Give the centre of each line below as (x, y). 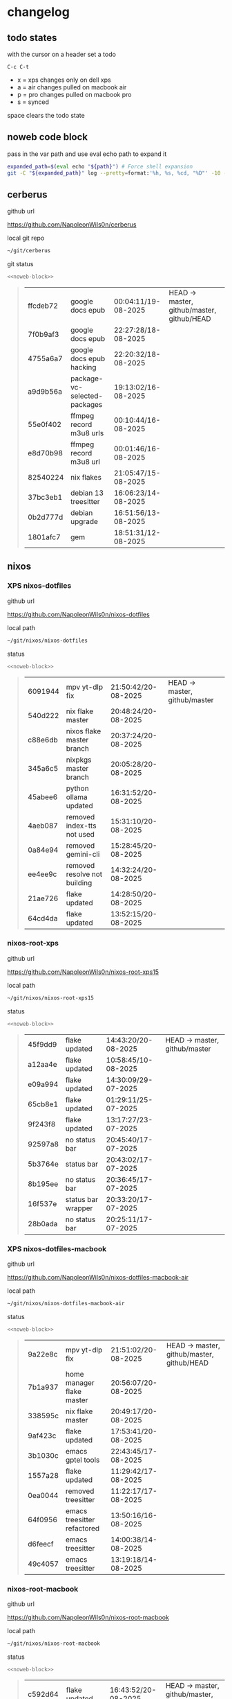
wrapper (79, 1208)
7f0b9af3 (43, 335)
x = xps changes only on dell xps (64, 80)
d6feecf (40, 1544)
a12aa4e (42, 1064)
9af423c (42, 1436)
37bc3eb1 (45, 498)
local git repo (26, 238)
